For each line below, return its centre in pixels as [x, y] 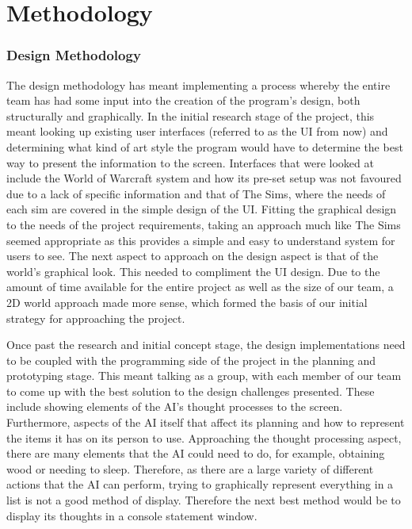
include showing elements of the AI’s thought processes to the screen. [175, 406]
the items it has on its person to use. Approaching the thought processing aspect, [204, 437]
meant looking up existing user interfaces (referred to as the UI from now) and [197, 131]
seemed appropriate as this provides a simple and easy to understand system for [201, 240]
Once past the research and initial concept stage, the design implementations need [206, 345]
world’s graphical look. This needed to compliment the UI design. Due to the [193, 271]
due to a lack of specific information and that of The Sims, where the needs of [196, 193]
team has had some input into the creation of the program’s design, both [183, 100]
